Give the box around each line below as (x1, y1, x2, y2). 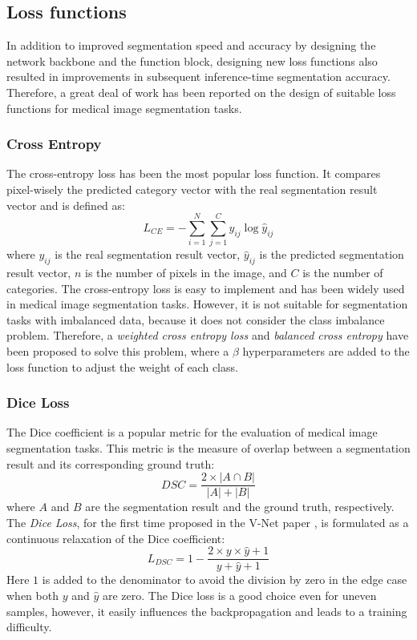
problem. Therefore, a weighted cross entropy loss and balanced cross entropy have (6, 327, 409, 344)
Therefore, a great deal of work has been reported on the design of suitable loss (6, 83, 396, 100)
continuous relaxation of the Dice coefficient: (6, 529, 225, 546)
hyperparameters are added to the (242, 343, 410, 360)
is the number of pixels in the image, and (85, 264, 287, 281)
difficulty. (6, 618, 52, 635)
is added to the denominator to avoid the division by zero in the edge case (42, 571, 407, 588)
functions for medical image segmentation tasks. (6, 99, 242, 116)
